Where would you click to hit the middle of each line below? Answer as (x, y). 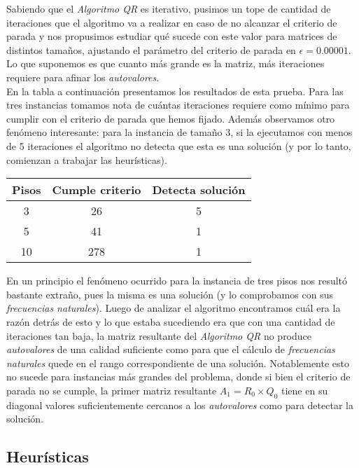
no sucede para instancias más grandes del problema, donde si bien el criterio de (178, 377)
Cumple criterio (97, 190)
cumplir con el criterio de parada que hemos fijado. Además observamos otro (171, 118)
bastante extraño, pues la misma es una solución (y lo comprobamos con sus (170, 294)
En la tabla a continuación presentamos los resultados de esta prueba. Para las (175, 91)
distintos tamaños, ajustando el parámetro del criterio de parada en (151, 49)
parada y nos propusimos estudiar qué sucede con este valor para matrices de (172, 36)
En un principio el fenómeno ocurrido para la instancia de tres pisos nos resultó (177, 281)
